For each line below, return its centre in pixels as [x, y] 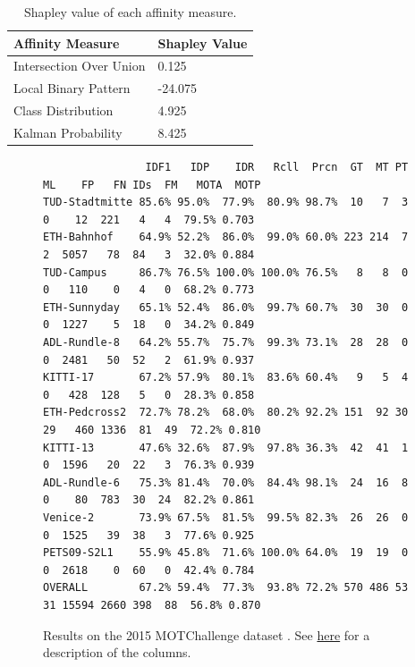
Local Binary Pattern [72, 88]
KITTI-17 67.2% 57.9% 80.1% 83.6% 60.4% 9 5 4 [226, 378]
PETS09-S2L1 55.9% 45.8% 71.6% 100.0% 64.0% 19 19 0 [226, 553]
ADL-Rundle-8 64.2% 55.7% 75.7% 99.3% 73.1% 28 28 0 [226, 342]
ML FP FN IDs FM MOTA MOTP [152, 185]
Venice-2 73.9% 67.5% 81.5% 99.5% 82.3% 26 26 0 [226, 517]
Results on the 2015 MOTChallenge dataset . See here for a [207, 634]
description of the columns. [117, 652]
